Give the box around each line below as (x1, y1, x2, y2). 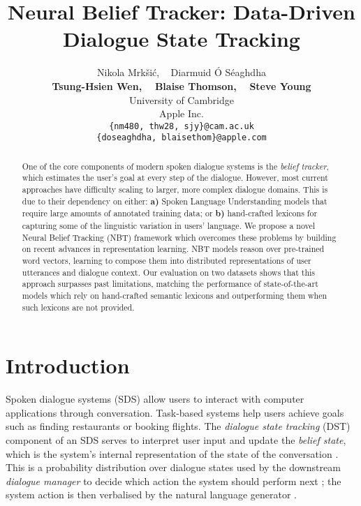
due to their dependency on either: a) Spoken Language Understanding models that (22, 195, 327, 207)
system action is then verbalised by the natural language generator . (6, 487, 297, 502)
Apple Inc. (159, 106, 204, 121)
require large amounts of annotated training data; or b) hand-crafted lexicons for (22, 207, 318, 220)
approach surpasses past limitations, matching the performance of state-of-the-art (22, 278, 318, 290)
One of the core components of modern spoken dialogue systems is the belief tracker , (22, 160, 329, 172)
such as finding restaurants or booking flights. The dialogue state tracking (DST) (6, 419, 351, 433)
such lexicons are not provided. (22, 301, 135, 313)
